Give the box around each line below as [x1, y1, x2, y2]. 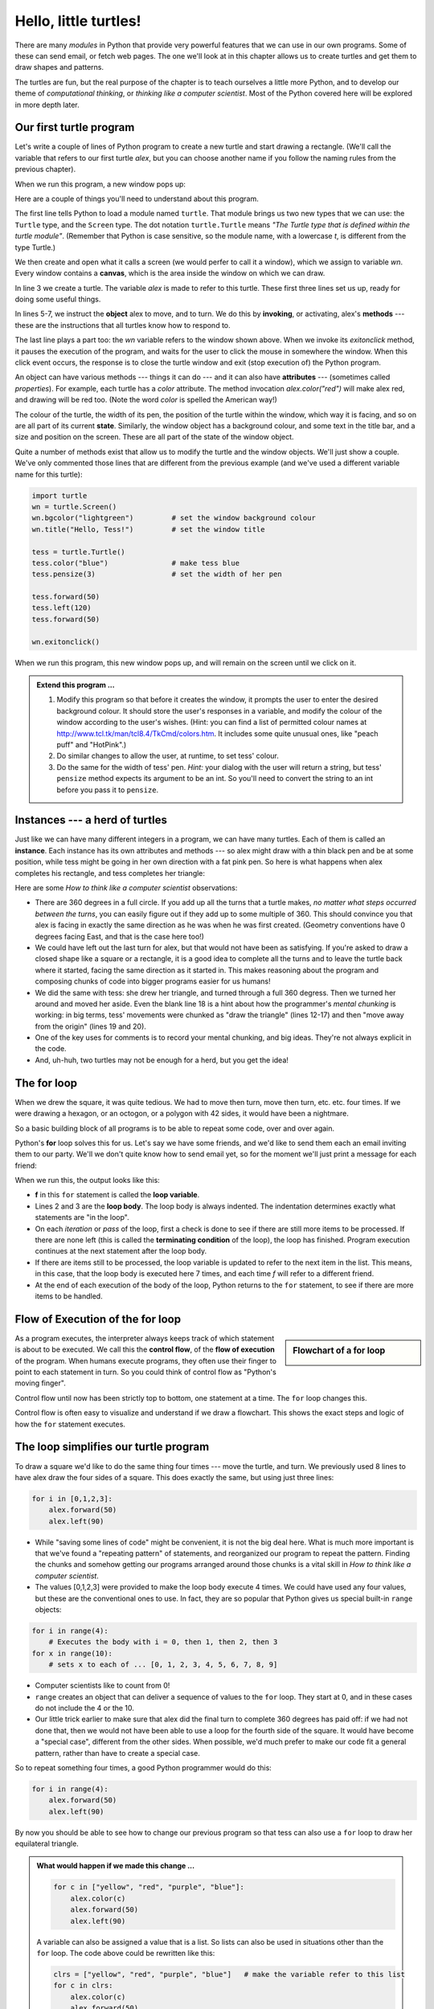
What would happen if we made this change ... [36, 1861, 195, 1871]
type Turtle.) [14, 242, 56, 252]
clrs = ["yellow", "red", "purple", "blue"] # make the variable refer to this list [53, 1970, 406, 1978]
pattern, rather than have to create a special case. [35, 1748, 201, 1757]
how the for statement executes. [14, 1419, 126, 1429]
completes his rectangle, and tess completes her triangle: [14, 868, 205, 878]
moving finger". [14, 1378, 66, 1388]
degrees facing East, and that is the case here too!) [35, 931, 205, 941]
